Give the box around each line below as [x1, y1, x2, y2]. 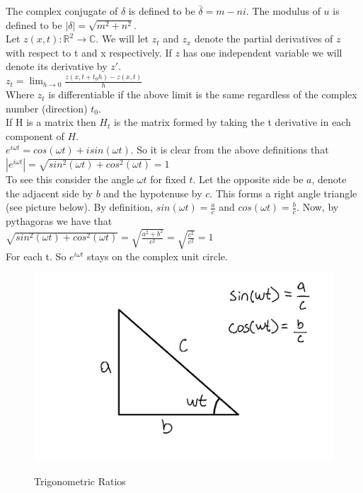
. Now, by [296, 199, 339, 214]
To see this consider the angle [6, 172, 134, 187]
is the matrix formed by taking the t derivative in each [113, 115, 351, 129]
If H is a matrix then [6, 115, 96, 129]
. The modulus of [246, 4, 321, 18]
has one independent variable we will [183, 45, 342, 59]
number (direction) [6, 100, 88, 115]
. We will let [96, 31, 149, 46]
